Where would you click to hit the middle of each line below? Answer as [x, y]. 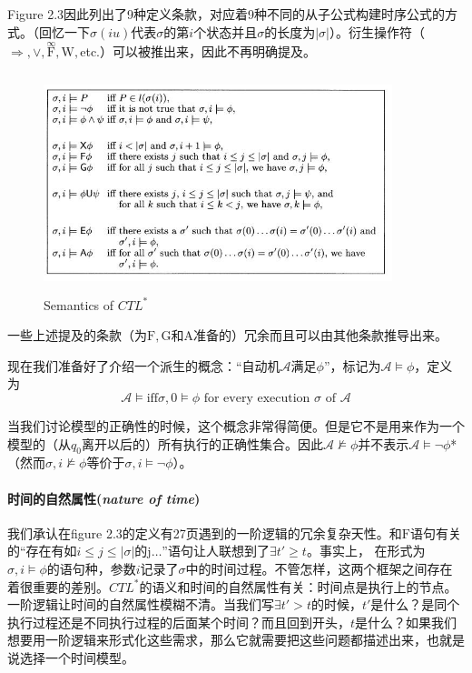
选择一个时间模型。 [77, 657]
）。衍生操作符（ [377, 31]
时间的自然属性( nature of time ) [104, 498]
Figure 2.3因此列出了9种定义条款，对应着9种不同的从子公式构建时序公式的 [226, 14]
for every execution [257, 398]
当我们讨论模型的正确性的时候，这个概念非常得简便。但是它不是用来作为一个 [236, 425]
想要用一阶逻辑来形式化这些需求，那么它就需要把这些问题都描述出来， [217, 640]
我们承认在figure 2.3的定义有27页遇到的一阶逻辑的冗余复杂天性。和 [205, 532]
